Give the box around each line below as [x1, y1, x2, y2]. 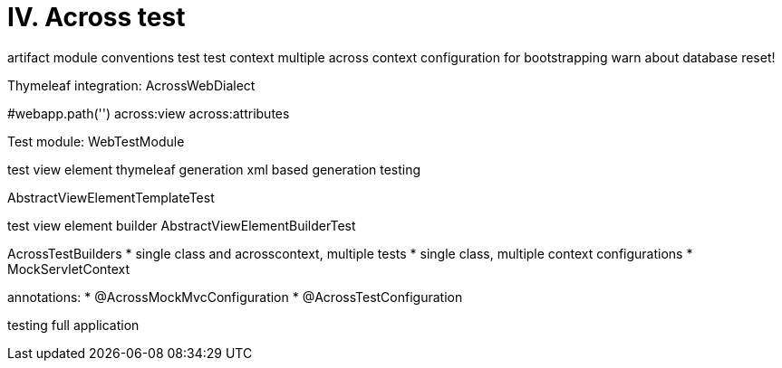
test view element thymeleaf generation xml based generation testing [7, 161, 421, 177]
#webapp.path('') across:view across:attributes [7, 105, 290, 121]
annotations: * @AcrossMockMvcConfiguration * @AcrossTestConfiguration [7, 288, 463, 305]
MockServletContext [7, 260, 130, 277]
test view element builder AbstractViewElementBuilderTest [7, 217, 356, 233]
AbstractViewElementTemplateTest [7, 189, 215, 205]
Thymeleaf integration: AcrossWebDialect [7, 77, 256, 93]
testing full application [7, 316, 140, 333]
